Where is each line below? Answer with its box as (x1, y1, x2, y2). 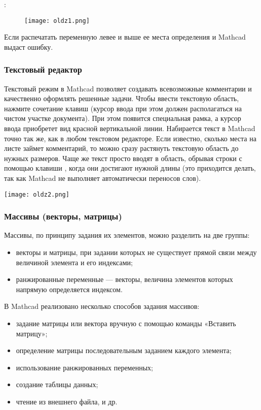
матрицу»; (16, 328, 48, 338)
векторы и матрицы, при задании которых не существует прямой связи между (16, 247, 257, 258)
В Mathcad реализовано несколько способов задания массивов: (4, 301, 200, 311)
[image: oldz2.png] (4, 191, 69, 198)
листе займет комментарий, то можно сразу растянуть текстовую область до (4, 143, 239, 153)
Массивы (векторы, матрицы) (4, 210, 122, 223)
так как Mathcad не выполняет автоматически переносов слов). (4, 173, 201, 183)
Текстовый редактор (4, 63, 82, 76)
